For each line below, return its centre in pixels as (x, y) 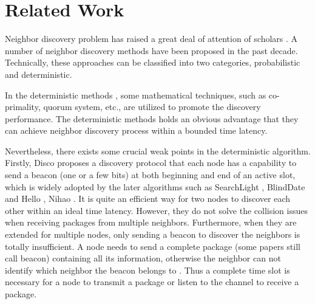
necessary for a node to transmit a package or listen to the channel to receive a (152, 282)
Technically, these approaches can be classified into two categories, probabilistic (153, 62)
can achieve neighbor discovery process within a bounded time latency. (136, 130)
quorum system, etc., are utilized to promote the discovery (152, 107)
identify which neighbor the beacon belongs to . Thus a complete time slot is (147, 270)
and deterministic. (39, 74)
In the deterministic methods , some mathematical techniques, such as (136, 95)
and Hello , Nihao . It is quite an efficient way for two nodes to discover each (148, 199)
